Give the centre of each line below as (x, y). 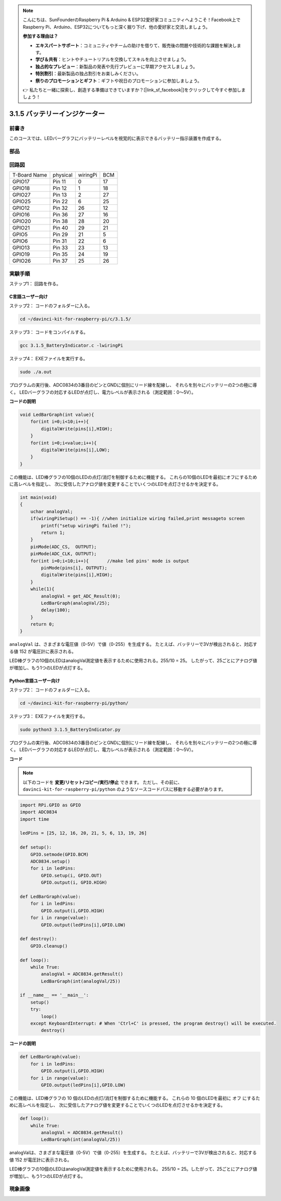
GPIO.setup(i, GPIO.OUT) (72, 875)
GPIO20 (22, 221)
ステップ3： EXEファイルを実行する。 (48, 716)
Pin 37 (60, 261)
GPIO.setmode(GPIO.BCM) (59, 854)
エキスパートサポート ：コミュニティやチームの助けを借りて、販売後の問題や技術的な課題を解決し (136, 45)
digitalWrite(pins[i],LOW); (76, 450)
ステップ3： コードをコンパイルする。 (49, 332)
